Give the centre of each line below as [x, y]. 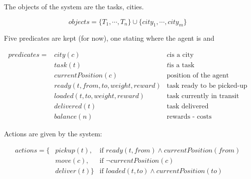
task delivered [188, 107]
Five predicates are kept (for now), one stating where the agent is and [109, 38]
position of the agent [198, 76]
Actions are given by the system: [53, 134]
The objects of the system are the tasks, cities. [74, 6]
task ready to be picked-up [207, 86]
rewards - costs [189, 117]
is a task [182, 65]
